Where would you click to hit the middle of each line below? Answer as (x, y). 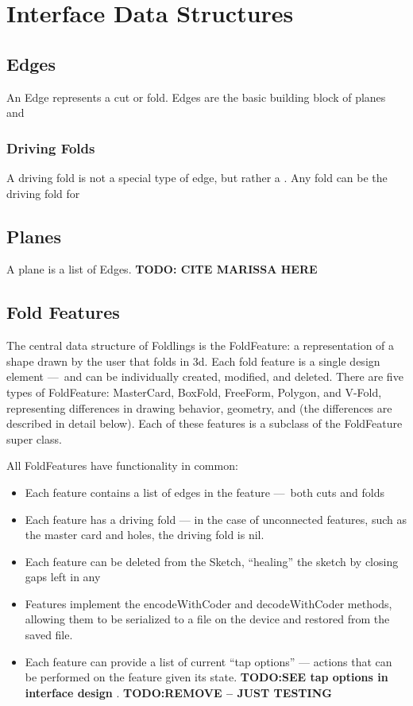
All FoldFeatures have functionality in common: (122, 465)
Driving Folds (51, 147)
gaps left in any (63, 577)
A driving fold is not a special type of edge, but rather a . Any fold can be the (197, 177)
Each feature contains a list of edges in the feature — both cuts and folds (205, 492)
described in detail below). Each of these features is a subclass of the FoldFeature (205, 423)
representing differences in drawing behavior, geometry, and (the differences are (199, 407)
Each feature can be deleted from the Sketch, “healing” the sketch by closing (212, 561)
